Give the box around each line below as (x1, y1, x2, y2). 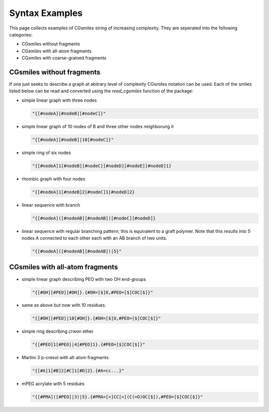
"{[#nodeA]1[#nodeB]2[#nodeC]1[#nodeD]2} (32, 189, 135, 195)
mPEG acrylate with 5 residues (21, 381, 85, 387)
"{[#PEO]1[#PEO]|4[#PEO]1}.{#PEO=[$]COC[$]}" (32, 342, 145, 348)
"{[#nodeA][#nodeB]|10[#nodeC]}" (32, 137, 114, 142)
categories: (9, 31, 32, 37)
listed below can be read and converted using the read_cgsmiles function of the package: (9, 88, 194, 94)
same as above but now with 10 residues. (21, 302, 107, 308)
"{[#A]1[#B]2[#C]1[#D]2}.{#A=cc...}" (32, 368, 125, 374)
